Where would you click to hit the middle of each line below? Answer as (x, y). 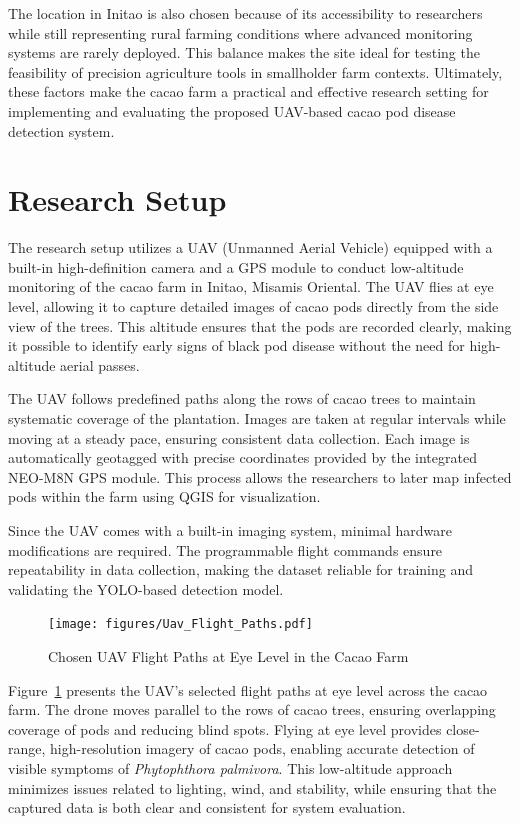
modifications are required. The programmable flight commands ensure (225, 549)
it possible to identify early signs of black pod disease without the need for (236, 345)
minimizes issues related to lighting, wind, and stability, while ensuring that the (252, 787)
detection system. (61, 130)
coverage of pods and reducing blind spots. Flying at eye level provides (225, 728)
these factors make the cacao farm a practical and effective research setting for (248, 91)
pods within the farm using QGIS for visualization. (164, 496)
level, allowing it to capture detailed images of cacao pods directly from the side (253, 306)
